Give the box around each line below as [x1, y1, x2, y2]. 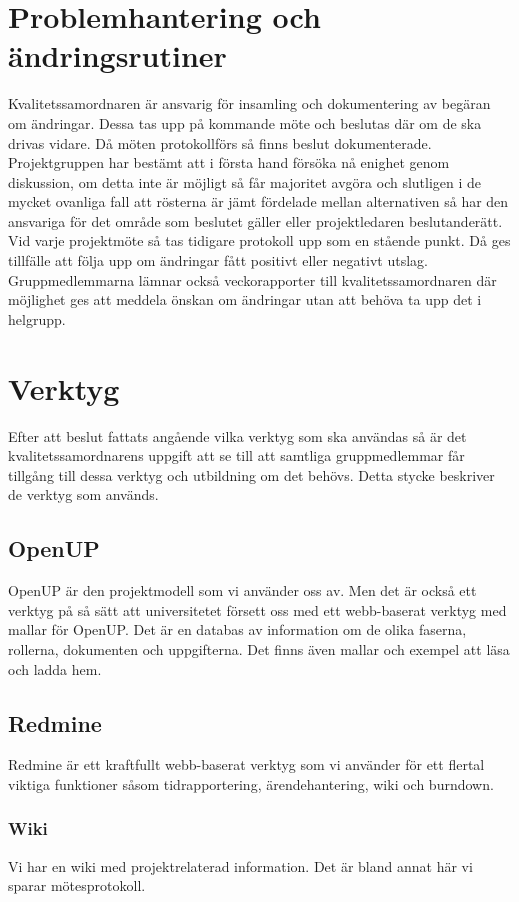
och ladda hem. [8, 658, 102, 679]
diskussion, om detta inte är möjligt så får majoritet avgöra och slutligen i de [8, 171, 482, 192]
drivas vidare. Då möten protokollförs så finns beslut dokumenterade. [8, 132, 432, 153]
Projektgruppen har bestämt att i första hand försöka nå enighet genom [8, 152, 450, 173]
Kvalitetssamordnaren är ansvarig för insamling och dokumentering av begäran [8, 93, 491, 114]
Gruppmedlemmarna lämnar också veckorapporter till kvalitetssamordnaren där [8, 269, 497, 290]
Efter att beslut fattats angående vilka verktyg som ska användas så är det [8, 425, 467, 446]
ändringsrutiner [8, 35, 227, 76]
